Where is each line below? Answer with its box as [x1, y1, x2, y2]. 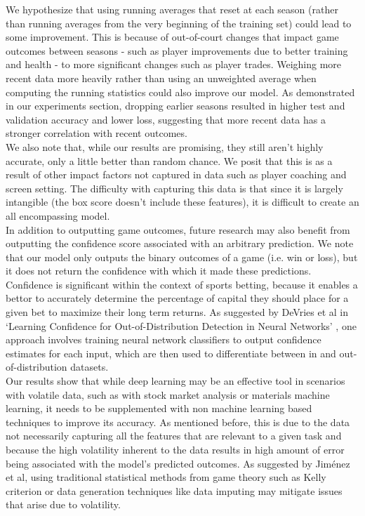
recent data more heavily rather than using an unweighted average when [6, 70, 317, 85]
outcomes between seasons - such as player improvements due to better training [6, 43, 348, 58]
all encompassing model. [6, 208, 110, 223]
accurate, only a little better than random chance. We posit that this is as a [6, 153, 333, 168]
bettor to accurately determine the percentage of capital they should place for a [6, 291, 349, 305]
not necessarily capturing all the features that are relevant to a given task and [6, 428, 342, 443]
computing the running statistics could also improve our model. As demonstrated [6, 84, 355, 99]
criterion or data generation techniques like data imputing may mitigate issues [6, 483, 343, 498]
